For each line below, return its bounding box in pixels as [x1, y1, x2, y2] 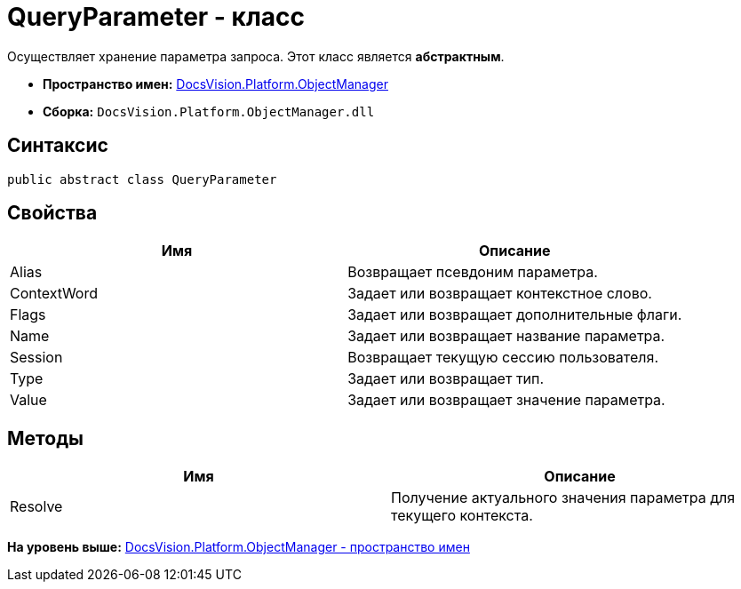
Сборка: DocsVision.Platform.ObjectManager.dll [43, 103, 375, 119]
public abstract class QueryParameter [7, 171, 277, 187]
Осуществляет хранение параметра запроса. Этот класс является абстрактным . [7, 48, 505, 64]
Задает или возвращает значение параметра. [347, 391, 665, 410]
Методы [7, 426, 84, 450]
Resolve [10, 497, 63, 516]
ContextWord [10, 284, 99, 303]
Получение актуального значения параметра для [391, 489, 736, 507]
